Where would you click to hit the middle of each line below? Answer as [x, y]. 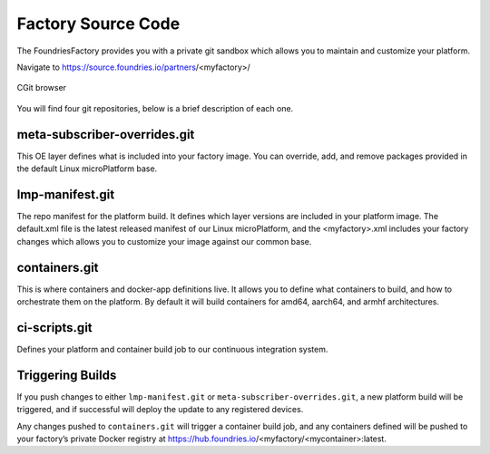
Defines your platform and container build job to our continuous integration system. [172, 349]
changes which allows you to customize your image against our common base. [164, 241]
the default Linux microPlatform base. [87, 169]
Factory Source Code [98, 24]
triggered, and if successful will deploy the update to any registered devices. [160, 410]
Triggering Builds [67, 375]
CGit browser [42, 88]
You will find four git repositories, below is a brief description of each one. [155, 108]
